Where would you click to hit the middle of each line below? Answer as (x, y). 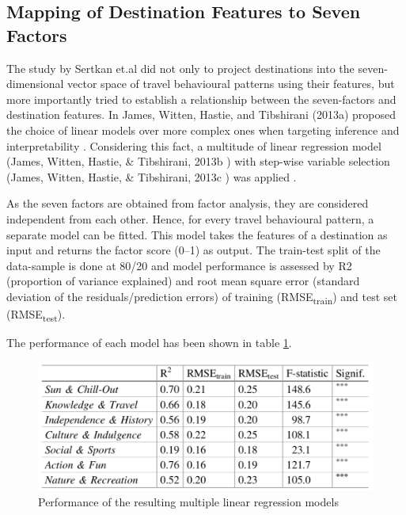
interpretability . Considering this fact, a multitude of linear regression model (194, 145)
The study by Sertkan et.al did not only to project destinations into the (180, 68)
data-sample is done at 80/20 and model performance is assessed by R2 (179, 265)
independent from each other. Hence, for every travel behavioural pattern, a (190, 218)
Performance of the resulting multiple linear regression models (188, 502)
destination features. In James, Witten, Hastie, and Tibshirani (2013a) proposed (201, 114)
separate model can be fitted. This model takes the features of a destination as (197, 234)
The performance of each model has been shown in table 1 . (149, 343)
